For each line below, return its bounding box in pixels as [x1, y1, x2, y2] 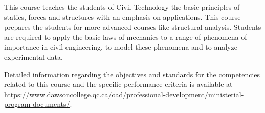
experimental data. [4, 51, 63, 62]
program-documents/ [4, 99, 70, 109]
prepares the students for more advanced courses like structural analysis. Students [4, 21, 261, 32]
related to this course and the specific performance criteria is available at [4, 79, 233, 89]
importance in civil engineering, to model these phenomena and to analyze [4, 41, 237, 52]
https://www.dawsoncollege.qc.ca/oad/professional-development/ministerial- [4, 88, 244, 99]
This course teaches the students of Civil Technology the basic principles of [4, 2, 240, 12]
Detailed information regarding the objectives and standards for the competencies [4, 69, 260, 79]
